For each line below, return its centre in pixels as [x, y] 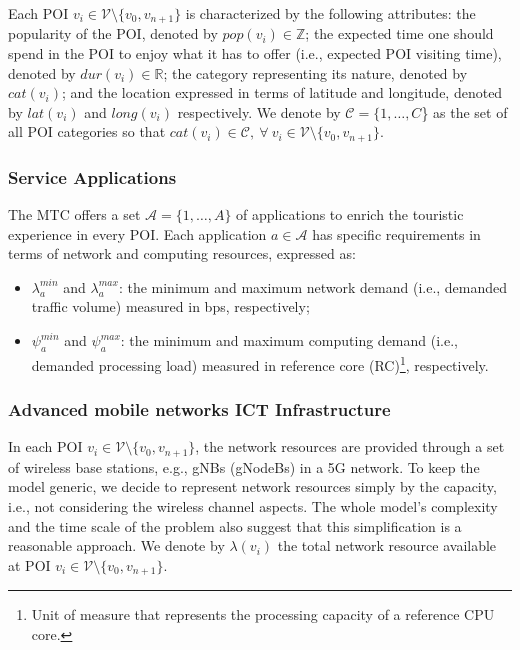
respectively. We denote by [259, 111]
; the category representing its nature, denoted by [315, 72]
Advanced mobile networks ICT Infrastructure [199, 409]
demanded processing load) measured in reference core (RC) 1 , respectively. [260, 363]
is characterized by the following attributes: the [330, 13]
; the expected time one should [399, 33]
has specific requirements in [396, 233]
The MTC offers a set [74, 214]
